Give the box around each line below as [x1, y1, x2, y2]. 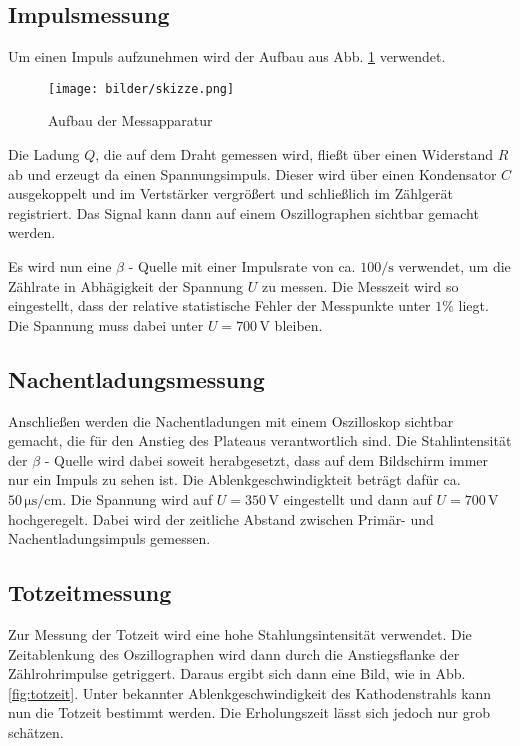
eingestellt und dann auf [283, 488, 432, 509]
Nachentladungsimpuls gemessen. [8, 528, 211, 549]
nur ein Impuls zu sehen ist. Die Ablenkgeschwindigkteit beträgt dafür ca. [8, 469, 461, 490]
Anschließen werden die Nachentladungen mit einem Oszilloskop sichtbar [8, 410, 454, 431]
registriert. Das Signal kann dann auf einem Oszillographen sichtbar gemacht [8, 202, 479, 223]
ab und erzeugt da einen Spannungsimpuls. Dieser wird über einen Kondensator [8, 163, 497, 184]
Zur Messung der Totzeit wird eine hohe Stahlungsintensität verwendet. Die [8, 623, 472, 644]
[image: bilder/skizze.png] [48, 81, 235, 96]
